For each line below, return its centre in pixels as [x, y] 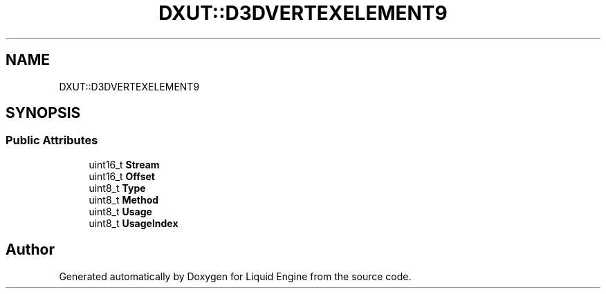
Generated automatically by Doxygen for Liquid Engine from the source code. [235, 276]
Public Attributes [52, 140]
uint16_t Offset [122, 176]
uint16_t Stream [124, 164]
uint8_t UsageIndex [134, 223]
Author [30, 250]
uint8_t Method [124, 199]
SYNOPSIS [43, 113]
